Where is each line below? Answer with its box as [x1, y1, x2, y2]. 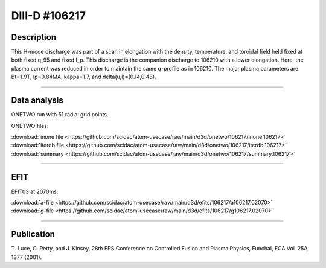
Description [11, 32, 57, 42]
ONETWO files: [11, 122, 49, 129]
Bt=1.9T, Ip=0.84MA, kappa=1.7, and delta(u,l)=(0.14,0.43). [11, 73, 156, 81]
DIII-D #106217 [11, 9, 86, 22]
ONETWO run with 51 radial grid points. [11, 111, 109, 118]
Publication [11, 229, 56, 240]
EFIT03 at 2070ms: [11, 188, 59, 195]
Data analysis [11, 95, 63, 106]
